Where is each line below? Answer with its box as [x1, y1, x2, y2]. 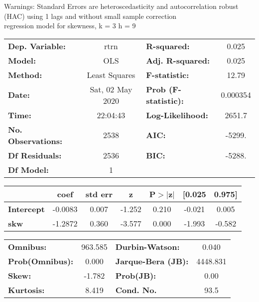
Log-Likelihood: [146, 109, 208, 121]
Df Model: [8, 163, 49, 175]
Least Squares [87, 69, 135, 80]
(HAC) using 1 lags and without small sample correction [4, 10, 177, 21]
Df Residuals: [8, 149, 62, 161]
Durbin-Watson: [115, 240, 180, 252]
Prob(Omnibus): [8, 255, 74, 267]
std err [85, 188, 113, 200]
